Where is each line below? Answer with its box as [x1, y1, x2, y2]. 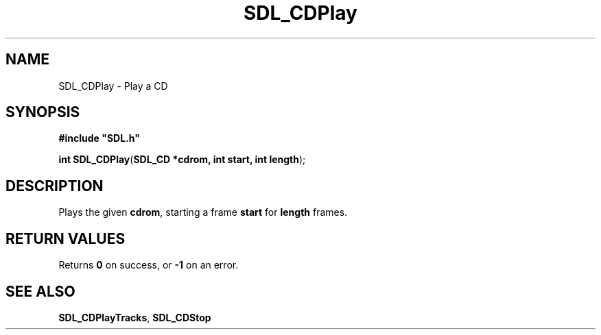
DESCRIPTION [5, 177, 104, 195]
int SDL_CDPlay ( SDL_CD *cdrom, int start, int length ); [58, 153, 306, 166]
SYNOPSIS [5, 103, 80, 121]
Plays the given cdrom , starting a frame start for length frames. [58, 206, 348, 219]
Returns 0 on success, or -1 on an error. [58, 259, 239, 271]
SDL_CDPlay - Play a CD [58, 79, 168, 92]
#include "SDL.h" [58, 132, 140, 145]
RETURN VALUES [5, 229, 126, 247]
